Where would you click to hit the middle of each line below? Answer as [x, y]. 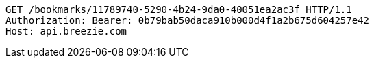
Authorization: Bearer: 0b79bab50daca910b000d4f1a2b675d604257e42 [188, 20]
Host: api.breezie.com [66, 31]
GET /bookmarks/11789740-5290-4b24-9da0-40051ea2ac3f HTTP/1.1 [179, 9]
